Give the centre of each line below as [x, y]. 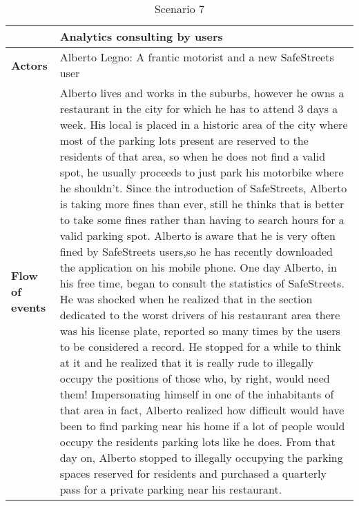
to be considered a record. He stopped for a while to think [200, 346]
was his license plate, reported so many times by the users [200, 331]
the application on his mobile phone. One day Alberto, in [198, 267]
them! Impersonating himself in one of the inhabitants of [197, 394]
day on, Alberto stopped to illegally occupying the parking [201, 457]
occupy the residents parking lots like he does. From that [197, 442]
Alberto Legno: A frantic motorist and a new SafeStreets [197, 57]
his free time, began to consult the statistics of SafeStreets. [202, 283]
